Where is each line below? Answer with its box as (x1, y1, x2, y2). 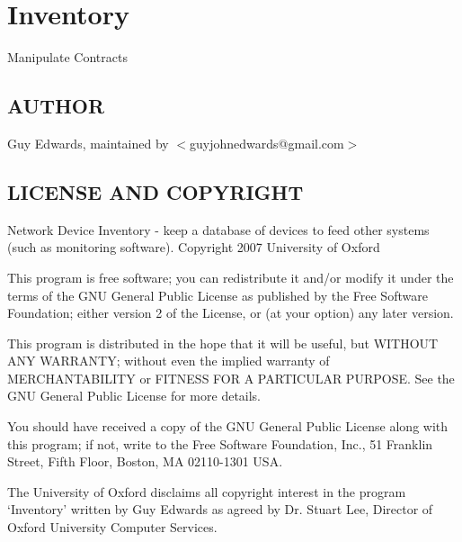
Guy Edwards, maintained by (7, 133, 169, 152)
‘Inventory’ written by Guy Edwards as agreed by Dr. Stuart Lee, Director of (7, 500, 433, 519)
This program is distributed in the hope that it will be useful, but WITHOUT (7, 333, 439, 352)
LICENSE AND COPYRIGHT (7, 177, 304, 205)
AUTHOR (7, 92, 105, 120)
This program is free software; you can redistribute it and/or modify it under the (7, 267, 454, 286)
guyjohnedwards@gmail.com (190, 133, 344, 152)
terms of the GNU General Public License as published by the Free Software (7, 285, 428, 304)
